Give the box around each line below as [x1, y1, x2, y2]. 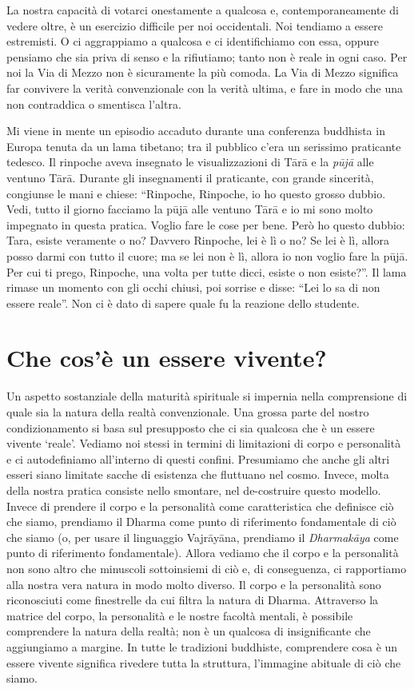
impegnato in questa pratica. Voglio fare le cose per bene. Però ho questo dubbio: [6, 216, 405, 233]
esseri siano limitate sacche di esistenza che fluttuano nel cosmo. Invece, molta [6, 466, 389, 483]
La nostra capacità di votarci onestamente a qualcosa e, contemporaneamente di [6, 2, 399, 18]
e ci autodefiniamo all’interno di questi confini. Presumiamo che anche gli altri [6, 450, 390, 467]
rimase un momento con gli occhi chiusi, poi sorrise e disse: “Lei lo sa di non [6, 279, 380, 296]
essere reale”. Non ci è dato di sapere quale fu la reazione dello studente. [6, 294, 360, 311]
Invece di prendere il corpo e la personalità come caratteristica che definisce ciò [6, 497, 394, 514]
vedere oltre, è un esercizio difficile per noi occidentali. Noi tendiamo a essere [6, 17, 383, 34]
